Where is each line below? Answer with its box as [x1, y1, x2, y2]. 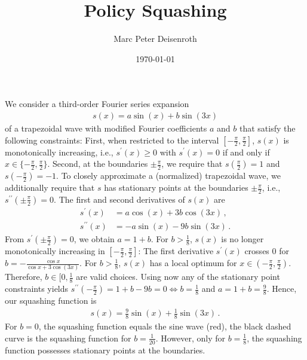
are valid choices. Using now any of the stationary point [76, 270, 280, 283]
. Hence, [266, 282, 297, 295]
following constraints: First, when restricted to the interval [5, 133, 219, 146]
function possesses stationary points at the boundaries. [5, 343, 205, 356]
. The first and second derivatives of [54, 193, 185, 205]
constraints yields [5, 282, 69, 295]
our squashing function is [5, 294, 97, 307]
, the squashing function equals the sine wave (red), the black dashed [38, 320, 291, 332]
